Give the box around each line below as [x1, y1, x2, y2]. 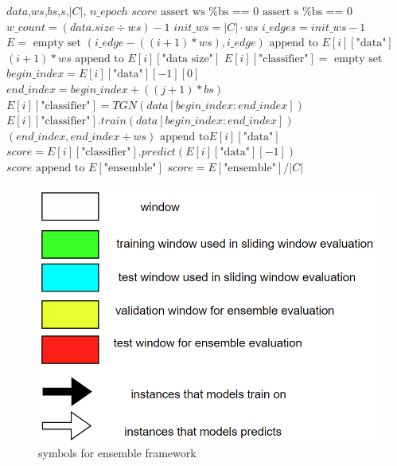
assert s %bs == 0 [263, 6, 353, 18]
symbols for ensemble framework [38, 444, 197, 461]
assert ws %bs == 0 [161, 6, 259, 18]
